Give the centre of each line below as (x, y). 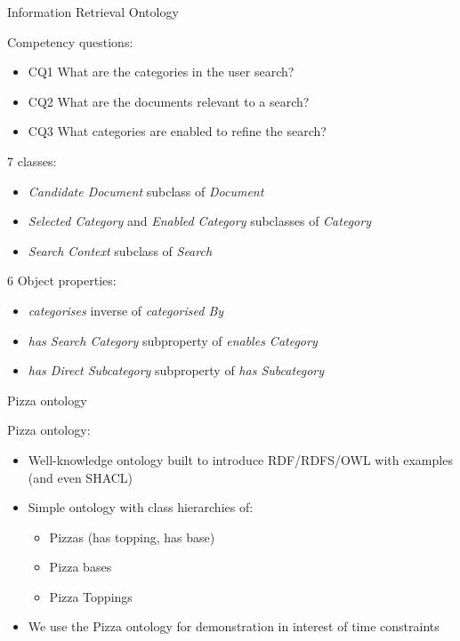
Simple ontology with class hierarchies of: (141, 507)
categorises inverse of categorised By (126, 310)
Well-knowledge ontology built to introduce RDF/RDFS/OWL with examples (240, 459)
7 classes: (32, 160)
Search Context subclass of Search (120, 250)
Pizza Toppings (91, 596)
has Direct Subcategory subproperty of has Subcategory (176, 370)
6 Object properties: (62, 280)
